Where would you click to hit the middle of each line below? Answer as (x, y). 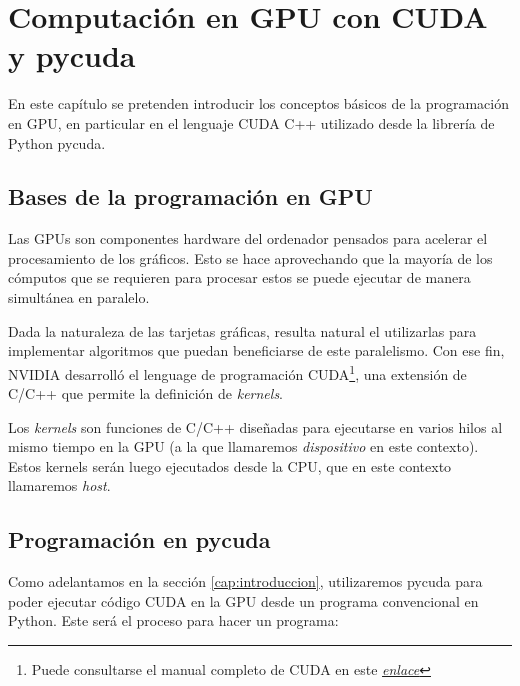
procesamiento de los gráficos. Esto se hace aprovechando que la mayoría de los (250, 257)
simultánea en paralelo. (79, 297)
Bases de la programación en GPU (190, 196)
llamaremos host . (59, 485)
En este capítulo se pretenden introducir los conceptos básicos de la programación (258, 103)
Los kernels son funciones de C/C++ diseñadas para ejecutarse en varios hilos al (255, 426)
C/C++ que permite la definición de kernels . (146, 393)
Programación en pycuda (139, 539)
